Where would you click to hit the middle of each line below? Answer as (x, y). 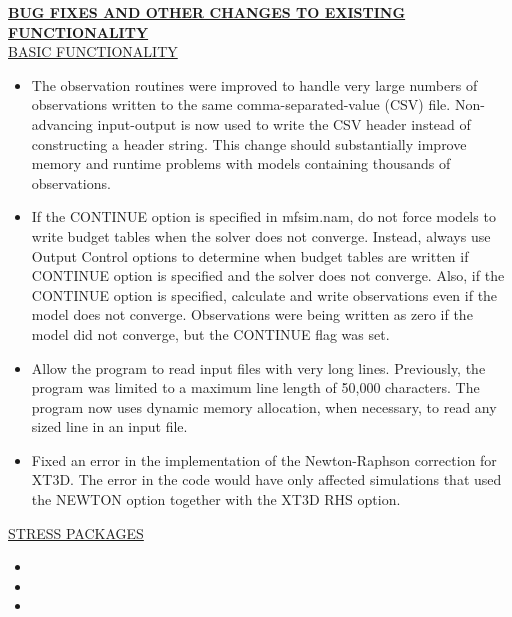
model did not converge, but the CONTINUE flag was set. (210, 333)
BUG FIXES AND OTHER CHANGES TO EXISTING (207, 12)
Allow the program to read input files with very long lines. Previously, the (258, 367)
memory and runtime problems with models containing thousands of (241, 163)
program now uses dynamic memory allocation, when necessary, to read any (264, 406)
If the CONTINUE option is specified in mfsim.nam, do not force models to (263, 216)
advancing (62, 123)
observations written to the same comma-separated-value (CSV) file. (241, 104)
